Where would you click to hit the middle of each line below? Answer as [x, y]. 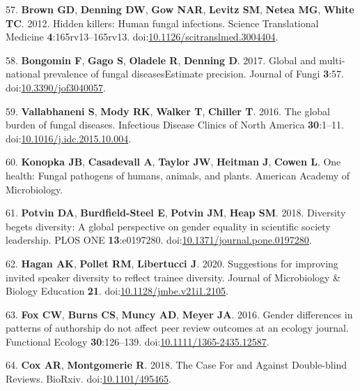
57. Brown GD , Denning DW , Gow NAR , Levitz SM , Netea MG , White [180, 9]
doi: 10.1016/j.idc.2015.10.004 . [69, 138]
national [23, 74]
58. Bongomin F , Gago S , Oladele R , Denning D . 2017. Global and [161, 60]
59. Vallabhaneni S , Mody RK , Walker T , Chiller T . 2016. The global [168, 111]
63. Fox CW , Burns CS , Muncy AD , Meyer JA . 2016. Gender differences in [179, 314]
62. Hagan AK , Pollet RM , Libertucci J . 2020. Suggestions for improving [172, 263]
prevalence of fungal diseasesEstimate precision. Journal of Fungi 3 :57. [194, 74]
